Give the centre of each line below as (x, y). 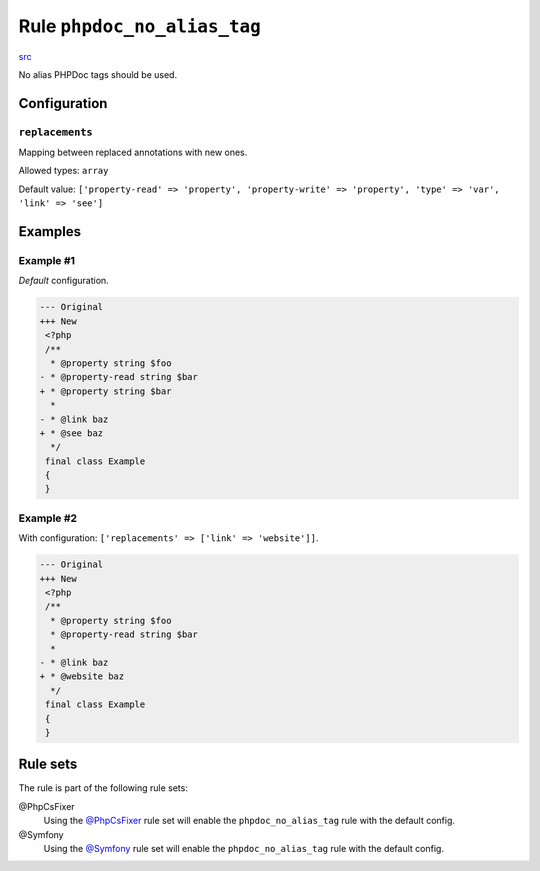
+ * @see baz (71, 433)
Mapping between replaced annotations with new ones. (133, 152)
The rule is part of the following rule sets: (103, 788)
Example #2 (48, 518)
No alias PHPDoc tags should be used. (98, 74)
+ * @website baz (82, 676)
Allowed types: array (63, 171)
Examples (50, 231)
